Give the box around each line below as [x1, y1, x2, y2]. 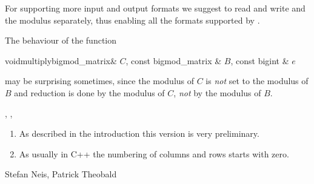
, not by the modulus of [173, 86, 261, 99]
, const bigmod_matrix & [125, 54, 222, 67]
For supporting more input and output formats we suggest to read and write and [5, 2, 306, 14]
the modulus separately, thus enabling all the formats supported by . [5, 13, 260, 26]
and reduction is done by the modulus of [14, 86, 165, 99]
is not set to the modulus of [205, 74, 309, 87]
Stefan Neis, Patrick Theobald [5, 168, 117, 180]
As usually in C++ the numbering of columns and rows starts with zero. [19, 147, 289, 160]
